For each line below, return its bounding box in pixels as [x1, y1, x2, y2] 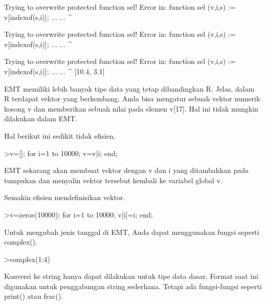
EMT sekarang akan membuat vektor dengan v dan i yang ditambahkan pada [4, 165, 249, 176]
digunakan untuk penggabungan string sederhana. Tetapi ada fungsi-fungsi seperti [4, 280, 262, 291]
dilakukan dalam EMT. [4, 113, 77, 124]
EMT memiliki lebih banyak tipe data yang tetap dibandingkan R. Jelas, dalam [4, 83, 255, 94]
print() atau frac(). [4, 291, 63, 301]
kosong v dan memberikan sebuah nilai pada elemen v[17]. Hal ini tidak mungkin [4, 103, 258, 114]
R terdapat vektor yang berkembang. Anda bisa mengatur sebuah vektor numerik [4, 93, 260, 104]
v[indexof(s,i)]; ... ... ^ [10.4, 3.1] [4, 66, 105, 76]
